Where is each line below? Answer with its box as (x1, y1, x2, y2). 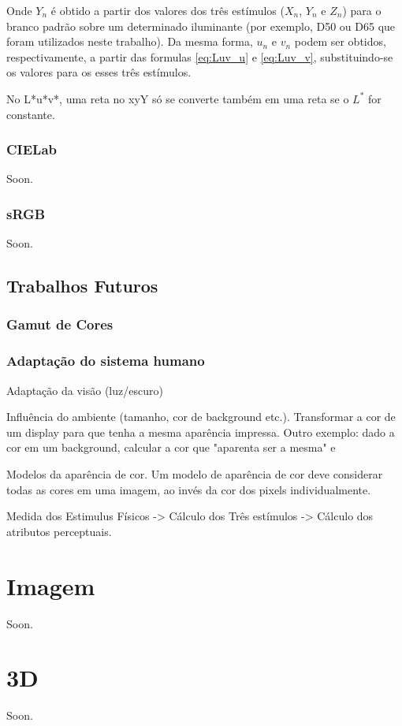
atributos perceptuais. (6, 523, 112, 539)
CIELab (6, 140, 58, 159)
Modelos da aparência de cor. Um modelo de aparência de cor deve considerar (6, 466, 383, 482)
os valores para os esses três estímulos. (6, 64, 192, 80)
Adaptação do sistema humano (6, 351, 205, 370)
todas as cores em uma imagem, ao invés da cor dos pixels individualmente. (6, 481, 371, 497)
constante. (6, 106, 55, 122)
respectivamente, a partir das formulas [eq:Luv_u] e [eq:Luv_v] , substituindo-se (6, 48, 393, 65)
